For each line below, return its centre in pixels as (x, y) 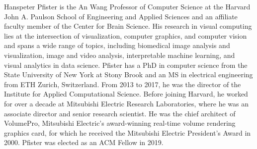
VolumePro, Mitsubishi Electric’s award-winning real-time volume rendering (120, 123)
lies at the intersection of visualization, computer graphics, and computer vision (126, 35)
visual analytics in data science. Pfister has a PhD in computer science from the (126, 65)
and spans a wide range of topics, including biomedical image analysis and (117, 45)
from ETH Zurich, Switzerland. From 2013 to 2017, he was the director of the (123, 84)
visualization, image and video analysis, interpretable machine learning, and (120, 55)
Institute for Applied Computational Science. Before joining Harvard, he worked (126, 94)
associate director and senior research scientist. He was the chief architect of (120, 113)
